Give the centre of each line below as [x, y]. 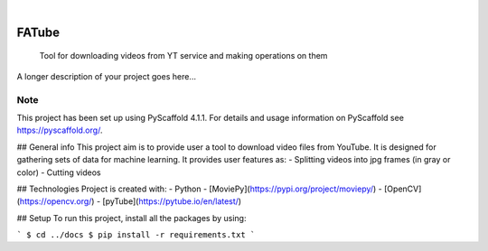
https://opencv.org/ [56, 201]
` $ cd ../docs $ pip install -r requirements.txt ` [136, 235]
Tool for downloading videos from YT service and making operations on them [183, 56]
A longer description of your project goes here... [106, 76]
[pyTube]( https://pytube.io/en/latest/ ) [172, 201]
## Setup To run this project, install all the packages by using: [131, 218]
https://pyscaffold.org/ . [60, 130]
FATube [38, 32]
